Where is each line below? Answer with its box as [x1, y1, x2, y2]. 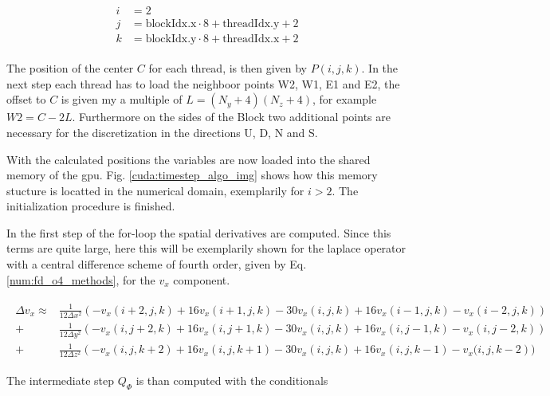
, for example [312, 91, 377, 108]
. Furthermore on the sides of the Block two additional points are [72, 108, 391, 125]
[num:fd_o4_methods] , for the [6, 271, 155, 288]
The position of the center [6, 60, 134, 76]
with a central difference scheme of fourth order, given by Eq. [6, 256, 307, 272]
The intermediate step [6, 372, 115, 389]
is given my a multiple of [61, 91, 183, 108]
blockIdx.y [145, 33, 197, 45]
